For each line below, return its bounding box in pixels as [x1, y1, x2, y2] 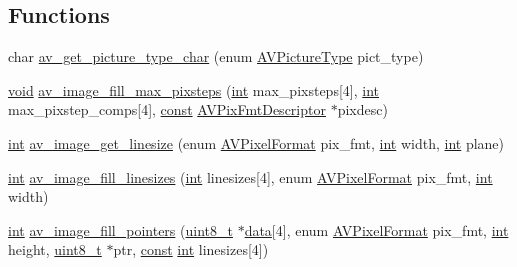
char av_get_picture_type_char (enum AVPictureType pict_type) [8, 46, 424, 67]
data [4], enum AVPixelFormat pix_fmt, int [244, 219, 509, 240]
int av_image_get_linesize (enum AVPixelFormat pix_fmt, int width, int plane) [8, 132, 505, 153]
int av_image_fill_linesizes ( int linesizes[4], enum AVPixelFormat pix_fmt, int [8, 166, 493, 187]
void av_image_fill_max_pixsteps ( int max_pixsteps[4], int [8, 79, 379, 100]
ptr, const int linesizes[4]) [113, 239, 269, 260]
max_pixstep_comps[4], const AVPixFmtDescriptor [8, 99, 326, 120]
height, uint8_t [8, 239, 102, 260]
